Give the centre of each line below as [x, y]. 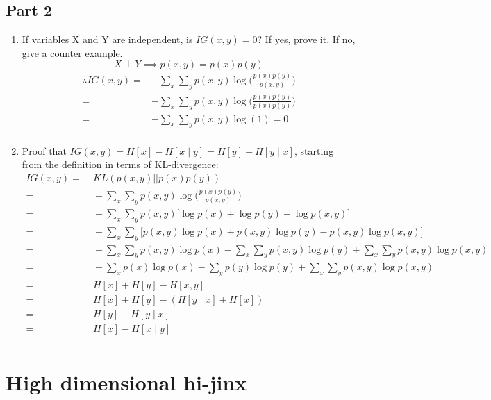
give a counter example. [72, 52]
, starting [314, 150]
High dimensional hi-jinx [126, 382]
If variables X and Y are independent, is [107, 39]
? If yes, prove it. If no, [306, 39]
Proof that [44, 150]
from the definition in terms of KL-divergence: [120, 164]
